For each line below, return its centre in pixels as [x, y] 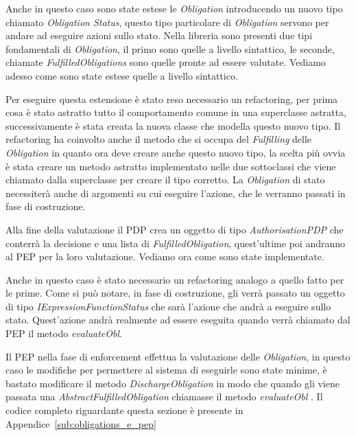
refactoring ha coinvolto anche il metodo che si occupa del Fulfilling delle [159, 139]
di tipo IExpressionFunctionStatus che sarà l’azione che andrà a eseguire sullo [168, 306]
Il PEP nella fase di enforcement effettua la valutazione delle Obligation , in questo [178, 356]
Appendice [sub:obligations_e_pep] [81, 423]
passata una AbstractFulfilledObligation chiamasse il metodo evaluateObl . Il [164, 397]
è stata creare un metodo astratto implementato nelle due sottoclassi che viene [171, 166]
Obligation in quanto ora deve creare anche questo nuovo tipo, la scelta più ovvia [176, 152]
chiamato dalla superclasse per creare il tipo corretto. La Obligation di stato [165, 180]
